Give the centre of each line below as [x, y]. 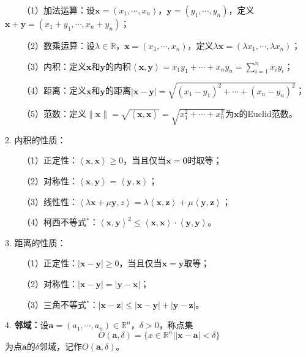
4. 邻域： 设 [27, 325]
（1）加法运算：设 [58, 10]
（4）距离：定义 [54, 90]
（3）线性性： [50, 201]
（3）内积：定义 [54, 66]
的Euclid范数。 [268, 113]
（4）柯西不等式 [54, 222]
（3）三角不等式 [54, 304]
